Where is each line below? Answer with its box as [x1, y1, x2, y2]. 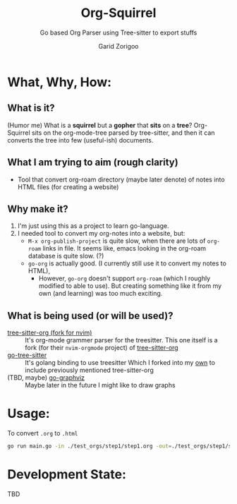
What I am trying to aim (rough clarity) [7, 157, 178, 169]
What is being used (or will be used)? [7, 309, 174, 322]
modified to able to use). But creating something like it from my [38, 282, 222, 290]
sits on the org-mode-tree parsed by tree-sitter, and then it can [31, 128, 215, 137]
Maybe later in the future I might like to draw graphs [25, 381, 176, 390]
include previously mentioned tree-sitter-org [25, 366, 154, 375]
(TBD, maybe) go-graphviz [7, 373, 85, 382]
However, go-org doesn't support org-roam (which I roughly [38, 274, 211, 283]
